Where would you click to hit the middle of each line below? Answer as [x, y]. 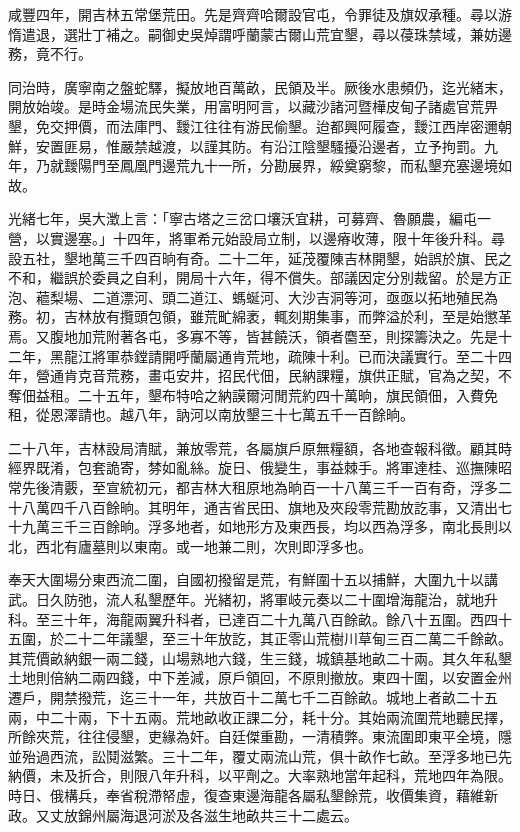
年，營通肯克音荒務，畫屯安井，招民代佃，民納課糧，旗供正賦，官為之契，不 [260, 375]
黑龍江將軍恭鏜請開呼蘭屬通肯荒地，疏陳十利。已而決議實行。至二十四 [280, 355]
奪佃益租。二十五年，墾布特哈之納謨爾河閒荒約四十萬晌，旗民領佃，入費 [246, 394]
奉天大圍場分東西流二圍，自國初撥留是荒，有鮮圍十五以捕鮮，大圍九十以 [246, 579]
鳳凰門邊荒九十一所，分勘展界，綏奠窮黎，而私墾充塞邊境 [308, 165]
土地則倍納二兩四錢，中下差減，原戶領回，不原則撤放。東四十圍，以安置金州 [260, 677]
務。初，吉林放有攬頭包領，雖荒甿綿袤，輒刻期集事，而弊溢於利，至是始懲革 [260, 316]
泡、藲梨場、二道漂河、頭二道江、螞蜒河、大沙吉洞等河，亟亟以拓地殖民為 [253, 296]
